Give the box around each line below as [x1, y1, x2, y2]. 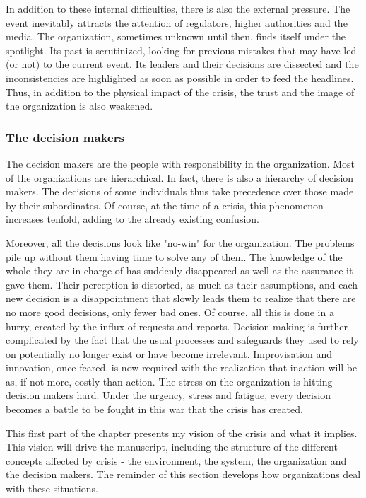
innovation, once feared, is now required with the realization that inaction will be [6, 360, 358, 375]
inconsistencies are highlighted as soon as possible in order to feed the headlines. [6, 70, 354, 85]
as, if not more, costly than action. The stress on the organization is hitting [6, 373, 333, 388]
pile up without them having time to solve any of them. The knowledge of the [6, 249, 343, 264]
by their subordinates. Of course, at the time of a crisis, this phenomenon [6, 197, 324, 212]
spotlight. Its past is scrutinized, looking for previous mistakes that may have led [6, 42, 357, 57]
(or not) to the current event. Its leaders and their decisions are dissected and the [6, 57, 359, 71]
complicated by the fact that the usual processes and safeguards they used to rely [6, 332, 359, 347]
